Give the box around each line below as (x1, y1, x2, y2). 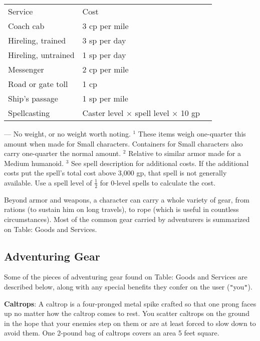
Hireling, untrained (8, 49, 75, 60)
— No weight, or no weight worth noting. (4, 128, 131, 138)
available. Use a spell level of (4, 177, 92, 187)
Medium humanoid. (4, 157, 64, 168)
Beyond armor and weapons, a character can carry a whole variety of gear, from (4, 194, 249, 204)
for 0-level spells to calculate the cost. (100, 177, 216, 187)
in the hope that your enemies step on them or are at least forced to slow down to (4, 317, 256, 328)
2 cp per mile (82, 63, 129, 75)
